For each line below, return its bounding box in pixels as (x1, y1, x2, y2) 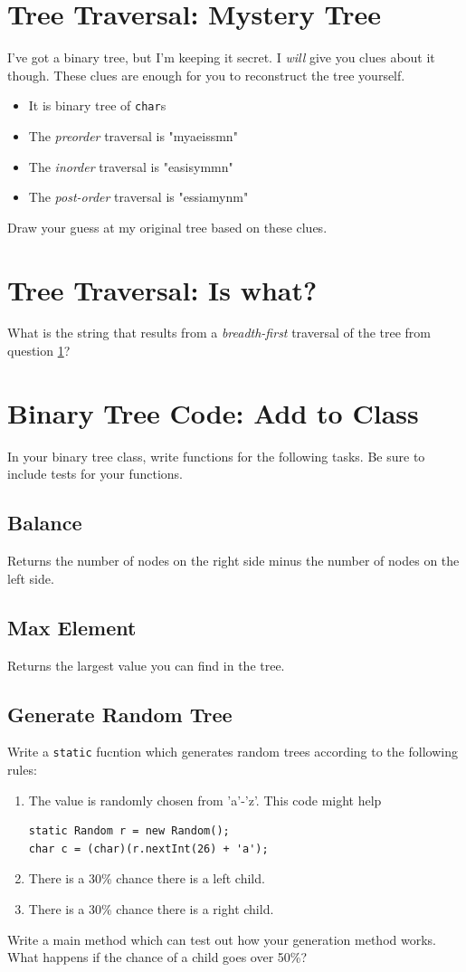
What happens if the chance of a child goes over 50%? (7, 948, 308, 967)
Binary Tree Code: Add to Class (7, 394, 419, 431)
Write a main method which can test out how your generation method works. (7, 929, 436, 948)
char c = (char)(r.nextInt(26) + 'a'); (28, 842, 269, 855)
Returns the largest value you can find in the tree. (7, 655, 285, 674)
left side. (7, 568, 54, 587)
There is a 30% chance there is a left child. (28, 869, 265, 888)
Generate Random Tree (7, 700, 233, 728)
